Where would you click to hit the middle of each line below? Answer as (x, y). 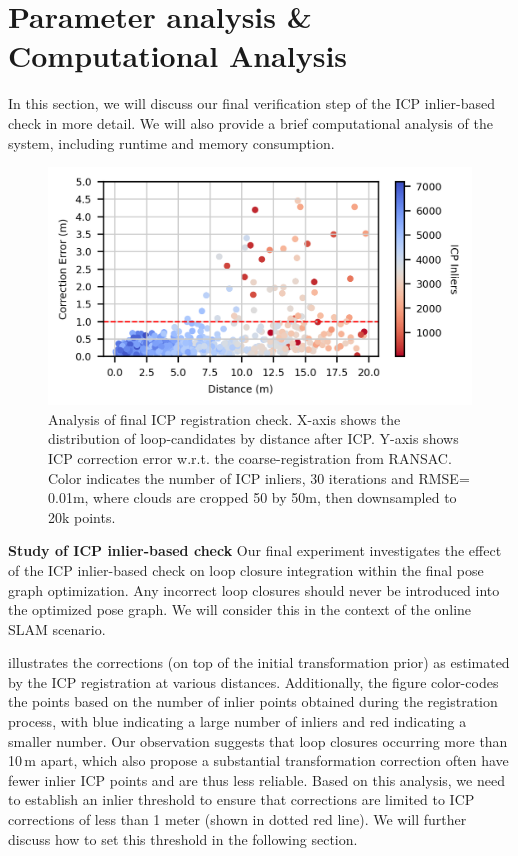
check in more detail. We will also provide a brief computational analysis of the (250, 122)
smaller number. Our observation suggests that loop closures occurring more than (258, 740)
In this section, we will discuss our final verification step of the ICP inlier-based (251, 103)
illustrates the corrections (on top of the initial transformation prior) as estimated (259, 662)
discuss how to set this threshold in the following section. (183, 838)
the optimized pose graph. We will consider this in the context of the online (240, 609)
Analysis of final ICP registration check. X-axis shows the (224, 418)
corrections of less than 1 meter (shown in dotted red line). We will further (237, 819)
